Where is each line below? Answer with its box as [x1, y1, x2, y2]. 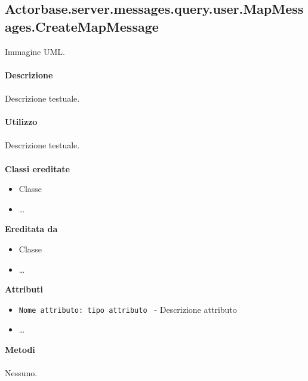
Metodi [5, 343, 35, 355]
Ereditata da [5, 222, 58, 235]
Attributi [5, 283, 43, 295]
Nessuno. [5, 367, 38, 379]
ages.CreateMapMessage [5, 17, 159, 35]
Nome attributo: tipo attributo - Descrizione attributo [19, 303, 237, 315]
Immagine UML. [5, 45, 65, 57]
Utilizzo [5, 115, 38, 128]
